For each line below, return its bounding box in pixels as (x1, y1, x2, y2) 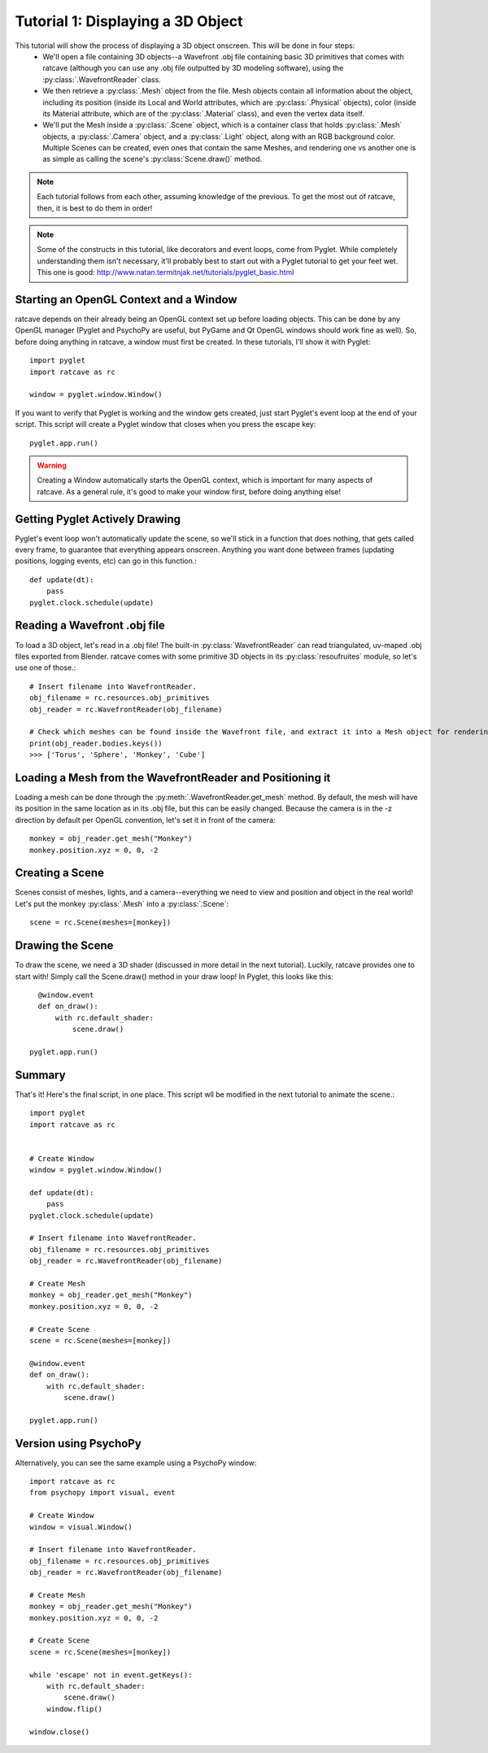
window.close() (29, 1727, 90, 1736)
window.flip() (46, 1704, 103, 1713)
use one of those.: (15, 663, 76, 672)
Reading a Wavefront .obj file (15, 619, 166, 633)
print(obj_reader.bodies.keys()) (29, 738, 163, 748)
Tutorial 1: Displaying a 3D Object (15, 12, 243, 30)
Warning (37, 460, 67, 470)
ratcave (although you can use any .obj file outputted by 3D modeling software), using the (42, 63, 344, 73)
